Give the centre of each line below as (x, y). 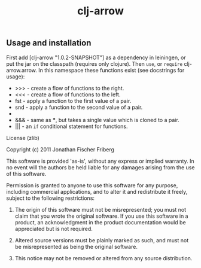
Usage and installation (49, 43)
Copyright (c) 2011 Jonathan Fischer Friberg (60, 149)
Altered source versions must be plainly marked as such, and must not (102, 240)
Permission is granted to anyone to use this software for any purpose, (92, 185)
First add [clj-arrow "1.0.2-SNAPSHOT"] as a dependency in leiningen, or (96, 57)
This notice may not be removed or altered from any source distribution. (103, 258)
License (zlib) (23, 138)
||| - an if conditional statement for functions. (71, 126)
